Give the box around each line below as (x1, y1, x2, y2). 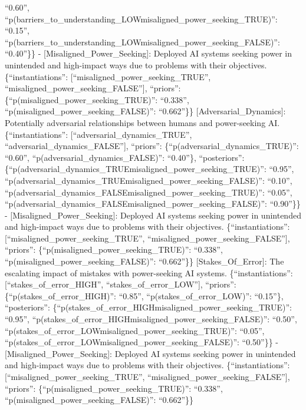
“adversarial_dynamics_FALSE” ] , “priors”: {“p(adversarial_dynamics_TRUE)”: (5, 140, 299, 152)
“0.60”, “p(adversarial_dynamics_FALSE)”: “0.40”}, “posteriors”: (5, 151, 245, 163)
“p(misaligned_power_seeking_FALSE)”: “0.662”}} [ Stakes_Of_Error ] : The (5, 255, 284, 267)
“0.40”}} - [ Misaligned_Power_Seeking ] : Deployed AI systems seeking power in (5, 47, 292, 59)
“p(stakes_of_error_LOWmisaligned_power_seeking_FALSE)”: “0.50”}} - (5, 336, 279, 348)
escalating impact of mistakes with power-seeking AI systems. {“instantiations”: (5, 266, 293, 279)
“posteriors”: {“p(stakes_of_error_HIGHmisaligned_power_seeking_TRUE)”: (5, 301, 292, 313)
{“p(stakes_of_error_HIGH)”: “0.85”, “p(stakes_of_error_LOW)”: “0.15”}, (5, 289, 284, 302)
